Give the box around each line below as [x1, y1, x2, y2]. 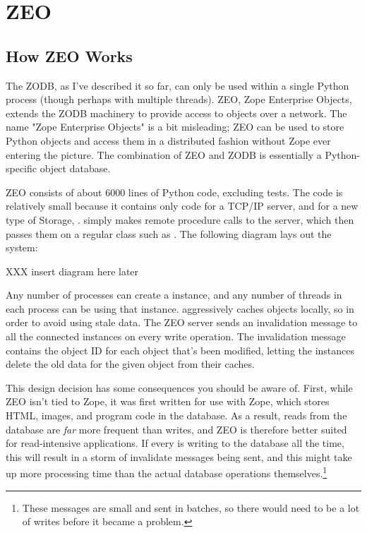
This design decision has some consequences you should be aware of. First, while [6, 380, 353, 395]
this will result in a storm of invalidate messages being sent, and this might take [6, 449, 352, 464]
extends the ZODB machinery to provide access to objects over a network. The [6, 105, 347, 120]
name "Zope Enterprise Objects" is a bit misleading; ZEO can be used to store [6, 119, 344, 134]
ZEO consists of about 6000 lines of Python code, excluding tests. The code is [6, 184, 343, 199]
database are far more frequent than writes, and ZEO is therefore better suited [6, 421, 347, 436]
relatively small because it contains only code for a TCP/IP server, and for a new [6, 198, 359, 213]
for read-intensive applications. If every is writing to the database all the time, [6, 436, 344, 450]
